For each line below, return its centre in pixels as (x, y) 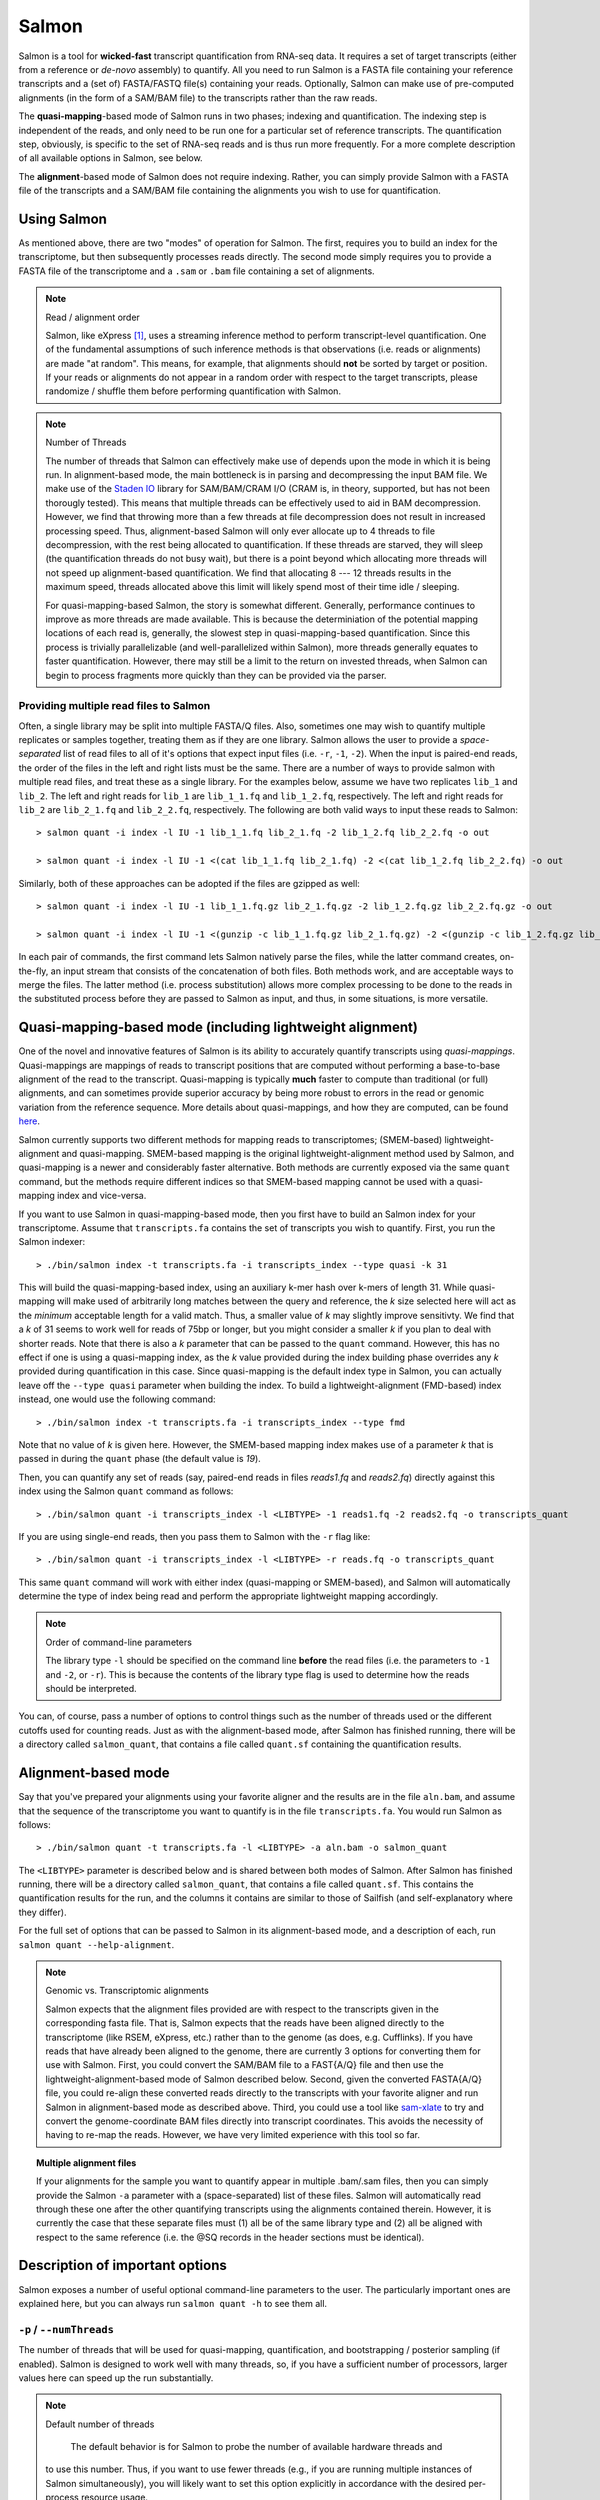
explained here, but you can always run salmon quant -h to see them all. (173, 2303)
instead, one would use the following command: (117, 1399)
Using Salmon (62, 218)
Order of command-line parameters (118, 1642)
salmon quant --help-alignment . (96, 1944)
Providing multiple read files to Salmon (114, 706)
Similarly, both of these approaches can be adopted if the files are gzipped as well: (189, 883)
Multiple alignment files (86, 2162)
